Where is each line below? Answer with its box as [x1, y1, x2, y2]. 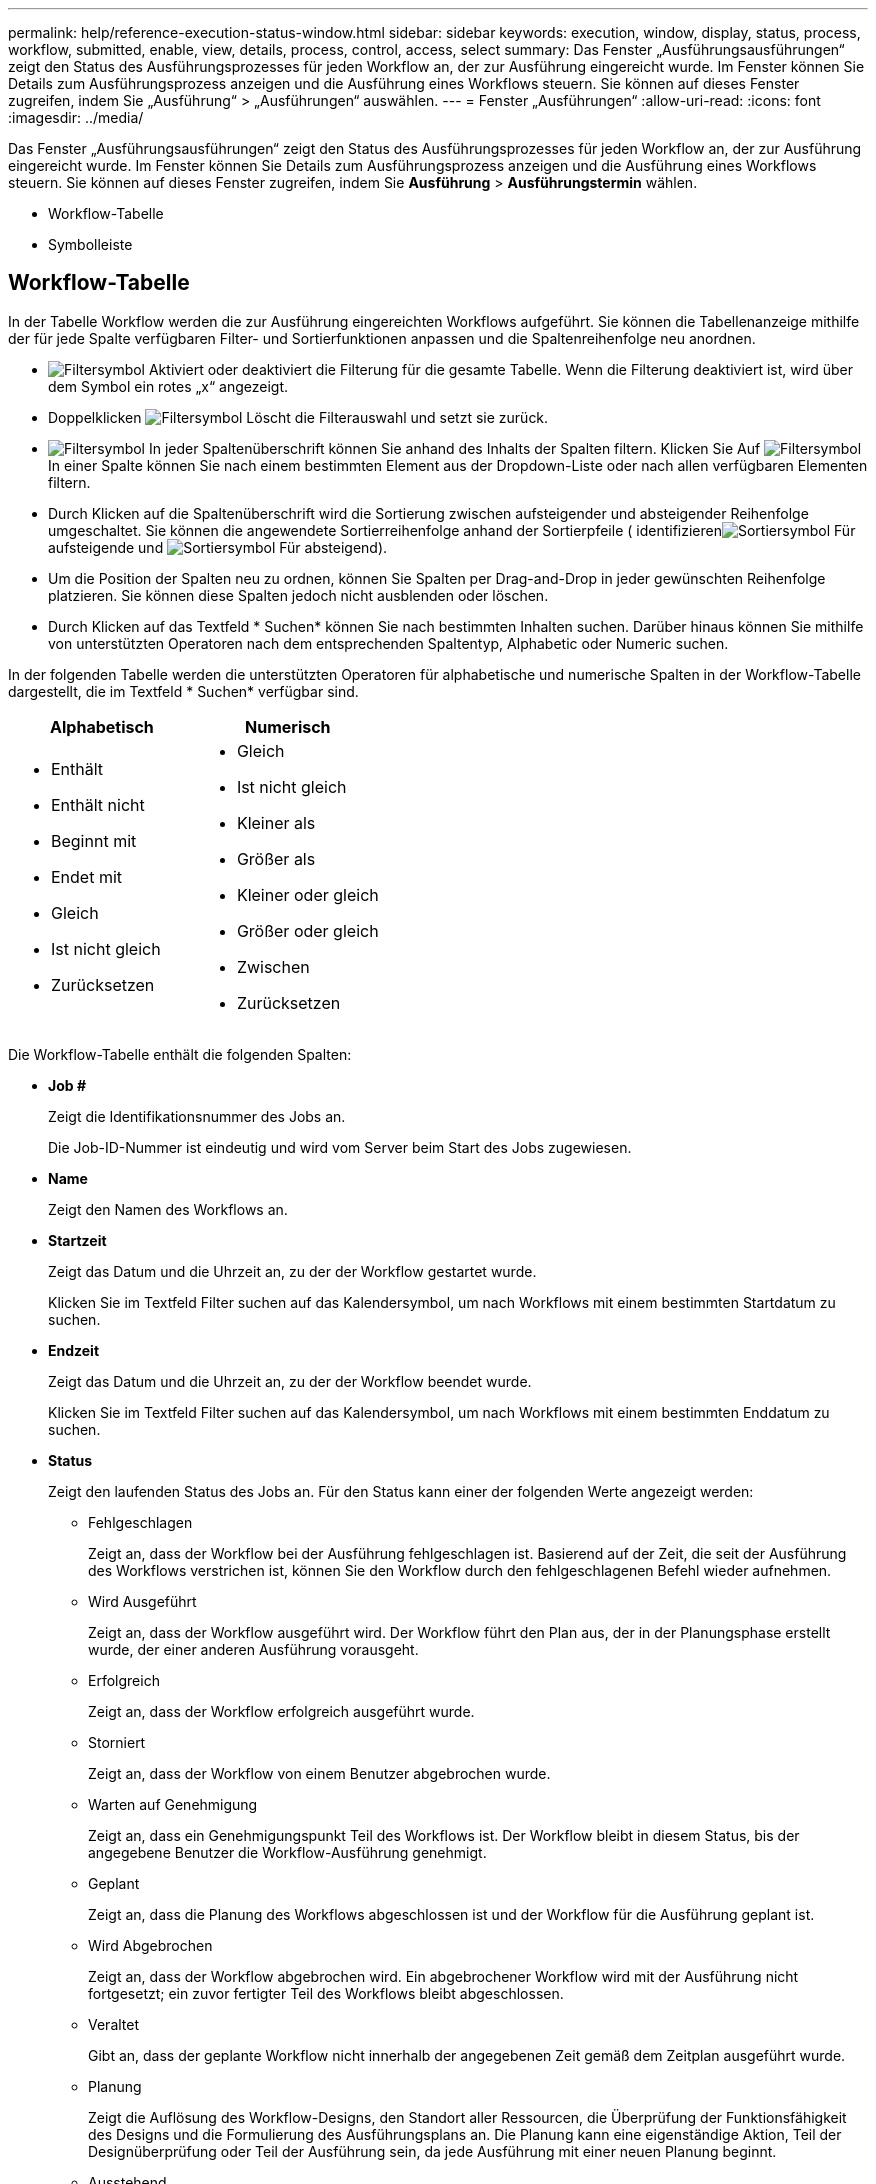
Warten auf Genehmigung [88, 1795, 258, 1813]
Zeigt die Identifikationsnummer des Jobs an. [48, 1107, 346, 1125]
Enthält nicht [51, 794, 145, 815]
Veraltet [88, 2015, 140, 2033]
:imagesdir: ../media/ [8, 109, 144, 126]
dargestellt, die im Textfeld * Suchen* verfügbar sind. [8, 682, 359, 700]
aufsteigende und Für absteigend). [48, 538, 388, 556]
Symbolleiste [48, 236, 133, 253]
